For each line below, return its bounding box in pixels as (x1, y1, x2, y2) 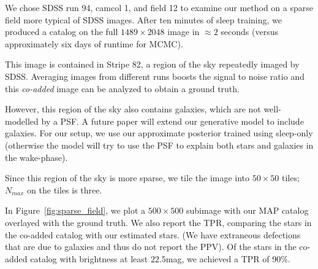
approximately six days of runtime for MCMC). (5, 37, 183, 50)
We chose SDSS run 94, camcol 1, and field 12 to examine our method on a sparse (5, 1, 313, 14)
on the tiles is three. (27, 183, 102, 196)
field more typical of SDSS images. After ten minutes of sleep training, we (5, 13, 282, 26)
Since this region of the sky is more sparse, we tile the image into (5, 171, 250, 184)
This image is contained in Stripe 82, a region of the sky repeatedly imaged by (5, 58, 300, 71)
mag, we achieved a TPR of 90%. (165, 252, 290, 265)
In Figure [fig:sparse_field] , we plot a (5, 204, 146, 217)
